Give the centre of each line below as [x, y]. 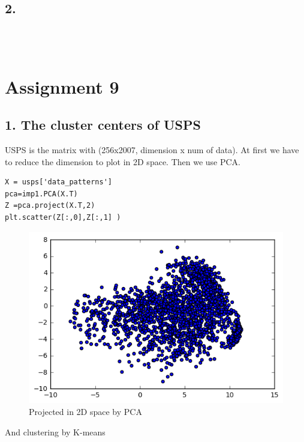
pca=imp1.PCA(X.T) [41, 194]
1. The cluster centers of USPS [103, 125]
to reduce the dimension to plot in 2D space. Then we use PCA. [123, 161]
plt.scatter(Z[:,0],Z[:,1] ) [63, 217]
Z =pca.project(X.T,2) [50, 206]
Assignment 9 [62, 86]
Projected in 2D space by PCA [85, 411]
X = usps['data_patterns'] [58, 182]
